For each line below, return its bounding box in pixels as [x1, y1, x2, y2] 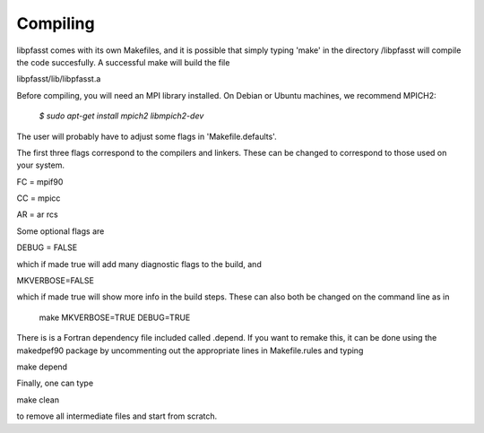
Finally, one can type [16, 377, 94, 389]
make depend [16, 361, 67, 372]
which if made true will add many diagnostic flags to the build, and [16, 258, 262, 269]
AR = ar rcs [16, 209, 58, 220]
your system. [16, 160, 65, 170]
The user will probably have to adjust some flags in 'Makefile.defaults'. [16, 131, 277, 142]
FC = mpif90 [16, 176, 64, 187]
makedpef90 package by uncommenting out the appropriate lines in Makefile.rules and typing [16, 345, 364, 356]
